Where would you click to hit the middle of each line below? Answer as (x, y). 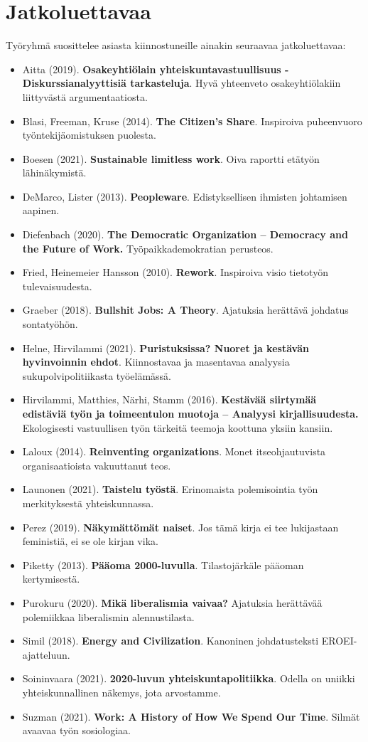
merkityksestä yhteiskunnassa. (88, 503)
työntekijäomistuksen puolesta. (89, 135)
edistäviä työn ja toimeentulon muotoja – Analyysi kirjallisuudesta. (190, 413)
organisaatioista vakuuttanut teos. (97, 465)
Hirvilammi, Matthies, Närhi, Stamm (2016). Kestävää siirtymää (169, 399)
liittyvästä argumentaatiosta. (85, 96)
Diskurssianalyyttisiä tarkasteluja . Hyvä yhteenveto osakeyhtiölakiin (182, 83)
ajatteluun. (46, 654)
